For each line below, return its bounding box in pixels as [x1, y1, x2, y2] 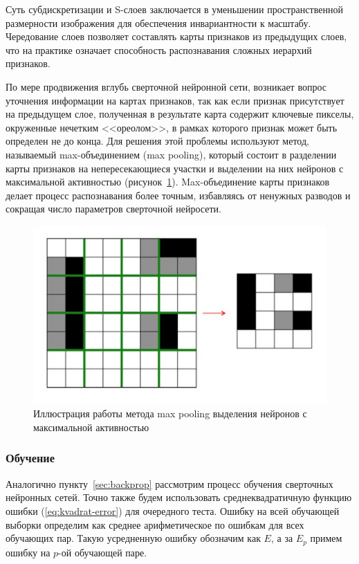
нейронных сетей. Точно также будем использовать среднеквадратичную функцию [6, 490, 352, 504]
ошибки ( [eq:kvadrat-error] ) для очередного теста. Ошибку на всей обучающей [6, 503, 340, 518]
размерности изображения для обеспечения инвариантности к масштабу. [6, 15, 311, 30]
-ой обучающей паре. [58, 545, 147, 559]
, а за [270, 531, 293, 545]
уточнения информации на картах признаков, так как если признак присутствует [6, 93, 344, 107]
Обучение [6, 449, 55, 466]
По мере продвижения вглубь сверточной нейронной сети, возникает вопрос [6, 79, 326, 93]
